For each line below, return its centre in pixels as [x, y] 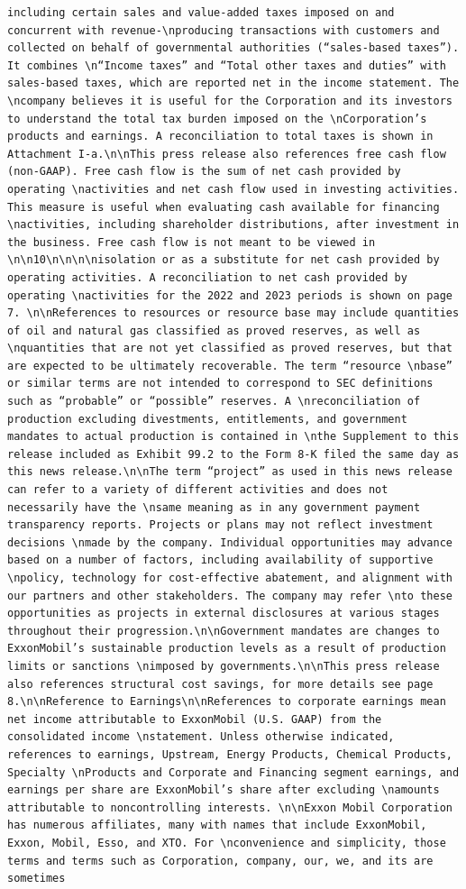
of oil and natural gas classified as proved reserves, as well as [214, 330]
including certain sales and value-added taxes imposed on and [201, 13]
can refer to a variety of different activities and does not [198, 490]
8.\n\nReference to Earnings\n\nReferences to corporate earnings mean [227, 702]
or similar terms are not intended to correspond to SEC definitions [220, 384]
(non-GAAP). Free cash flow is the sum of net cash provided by [204, 172]
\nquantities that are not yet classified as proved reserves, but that [230, 348]
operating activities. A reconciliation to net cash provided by [207, 277]
